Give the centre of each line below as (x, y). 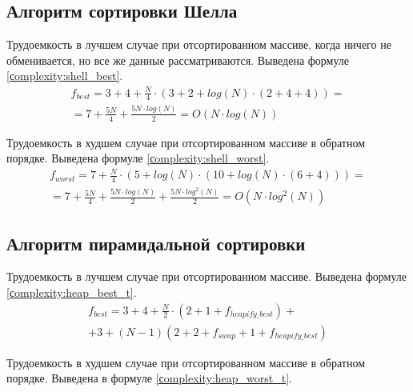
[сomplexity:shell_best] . (65, 76)
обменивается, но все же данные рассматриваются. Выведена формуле (178, 60)
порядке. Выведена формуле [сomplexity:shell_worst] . (138, 158)
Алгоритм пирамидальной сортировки (156, 243)
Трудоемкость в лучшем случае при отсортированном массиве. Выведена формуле (207, 276)
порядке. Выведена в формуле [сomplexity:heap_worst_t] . (150, 378)
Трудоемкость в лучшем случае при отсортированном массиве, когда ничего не (199, 44)
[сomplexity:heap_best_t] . (72, 292)
